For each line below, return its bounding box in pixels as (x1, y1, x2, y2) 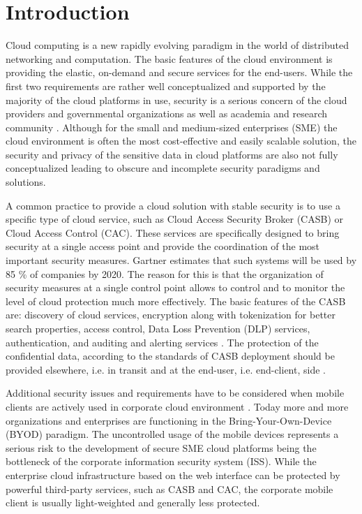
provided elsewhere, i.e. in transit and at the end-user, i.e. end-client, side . (6, 362, 326, 376)
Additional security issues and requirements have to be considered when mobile (6, 385, 345, 400)
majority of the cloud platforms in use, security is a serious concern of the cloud (6, 92, 347, 107)
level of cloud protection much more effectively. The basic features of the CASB (6, 293, 346, 308)
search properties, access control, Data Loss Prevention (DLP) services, (6, 321, 310, 335)
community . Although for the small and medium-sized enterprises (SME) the (6, 119, 338, 134)
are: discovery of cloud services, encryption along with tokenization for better (6, 307, 335, 322)
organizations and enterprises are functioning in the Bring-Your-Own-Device (6, 413, 332, 427)
